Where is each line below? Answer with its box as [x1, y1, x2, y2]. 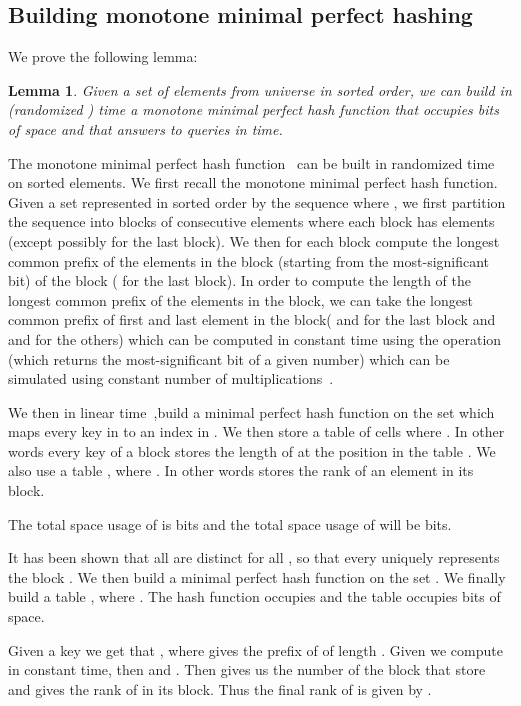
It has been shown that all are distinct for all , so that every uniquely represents [8, 547, 500, 568]
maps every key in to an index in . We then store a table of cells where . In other [8, 421, 505, 442]
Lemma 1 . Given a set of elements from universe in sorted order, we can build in [8, 79, 512, 100]
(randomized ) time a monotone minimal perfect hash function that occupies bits [8, 99, 499, 120]
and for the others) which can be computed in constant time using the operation [8, 328, 502, 349]
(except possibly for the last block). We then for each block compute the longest [8, 230, 500, 251]
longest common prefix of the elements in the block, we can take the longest [8, 289, 473, 310]
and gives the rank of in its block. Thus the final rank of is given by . [8, 678, 432, 699]
